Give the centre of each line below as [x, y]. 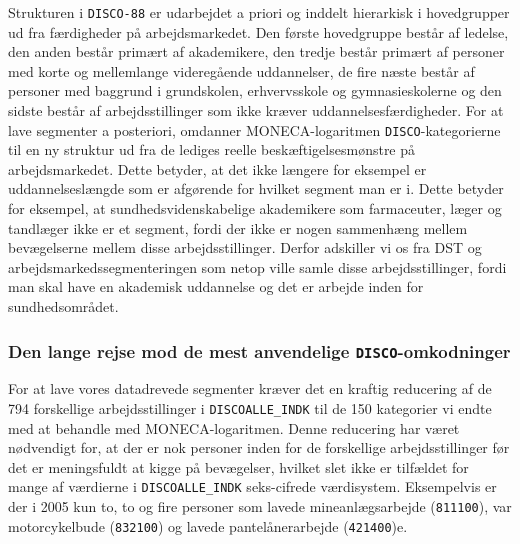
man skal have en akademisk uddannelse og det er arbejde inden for [216, 286]
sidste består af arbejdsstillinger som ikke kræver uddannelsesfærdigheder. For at [256, 110]
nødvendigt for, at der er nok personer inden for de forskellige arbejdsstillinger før [259, 447]
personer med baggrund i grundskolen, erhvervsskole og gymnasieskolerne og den [255, 90]
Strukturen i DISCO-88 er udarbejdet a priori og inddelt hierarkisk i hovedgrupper [259, 12]
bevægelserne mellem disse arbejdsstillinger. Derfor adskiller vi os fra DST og [245, 247]
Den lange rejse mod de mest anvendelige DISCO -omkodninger [259, 350]
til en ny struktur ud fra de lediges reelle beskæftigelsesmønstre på [212, 149]
